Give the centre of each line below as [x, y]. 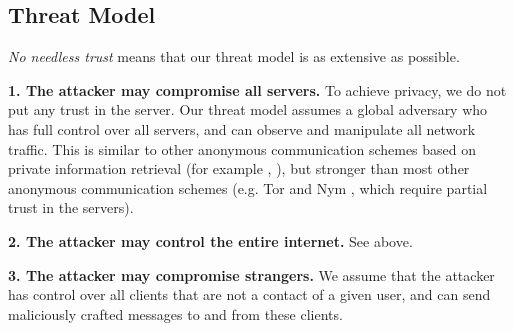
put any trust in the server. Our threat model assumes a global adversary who [248, 109]
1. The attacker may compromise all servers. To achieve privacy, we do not [257, 89]
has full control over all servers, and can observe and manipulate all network [242, 128]
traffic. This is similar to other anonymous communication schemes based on [242, 148]
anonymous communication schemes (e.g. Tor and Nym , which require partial [248, 187]
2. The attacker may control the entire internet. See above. [210, 240]
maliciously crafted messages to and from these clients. [175, 313]
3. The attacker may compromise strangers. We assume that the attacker [251, 274]
